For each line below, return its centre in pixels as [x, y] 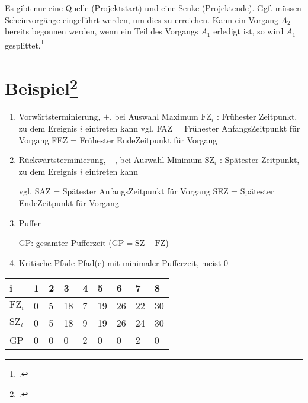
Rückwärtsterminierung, [62, 160]
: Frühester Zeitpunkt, [257, 116]
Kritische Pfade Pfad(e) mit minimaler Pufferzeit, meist [120, 262]
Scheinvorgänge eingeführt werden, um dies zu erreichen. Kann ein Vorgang [142, 19]
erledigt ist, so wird [248, 31]
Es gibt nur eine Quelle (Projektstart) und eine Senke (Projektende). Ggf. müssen [153, 8]
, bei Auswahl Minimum [159, 160]
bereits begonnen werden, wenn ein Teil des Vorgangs [102, 31]
